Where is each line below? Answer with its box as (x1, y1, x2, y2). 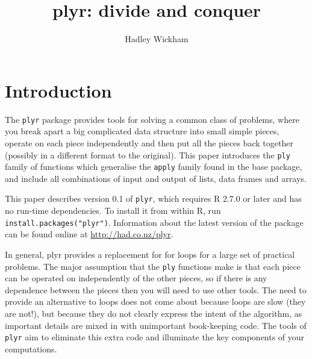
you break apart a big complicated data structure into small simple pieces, (5, 125, 279, 137)
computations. (5, 342, 57, 355)
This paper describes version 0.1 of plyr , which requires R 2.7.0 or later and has (5, 192, 302, 205)
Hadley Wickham (125, 33, 189, 45)
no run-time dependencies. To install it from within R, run (5, 204, 221, 217)
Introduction (5, 78, 112, 102)
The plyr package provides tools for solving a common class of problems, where (5, 113, 299, 125)
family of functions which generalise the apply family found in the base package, (5, 160, 302, 173)
